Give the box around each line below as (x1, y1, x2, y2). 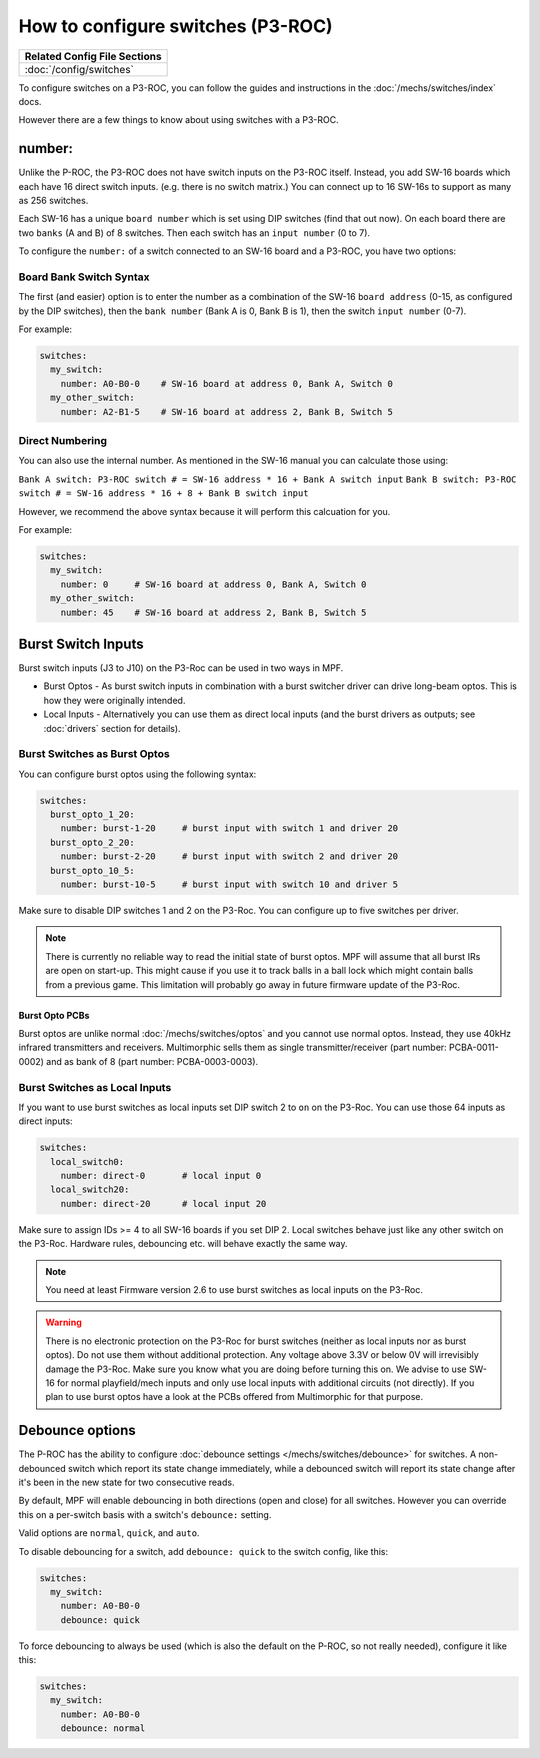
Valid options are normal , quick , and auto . (18, 1527, 200, 1539)
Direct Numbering (18, 434, 108, 448)
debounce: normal (60, 1723, 146, 1734)
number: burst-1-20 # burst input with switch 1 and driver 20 (60, 823, 399, 834)
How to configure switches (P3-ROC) (18, 15, 334, 37)
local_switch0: (50, 1156, 125, 1167)
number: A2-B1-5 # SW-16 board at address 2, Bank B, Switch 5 (60, 406, 394, 417)
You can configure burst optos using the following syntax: (18, 768, 257, 780)
